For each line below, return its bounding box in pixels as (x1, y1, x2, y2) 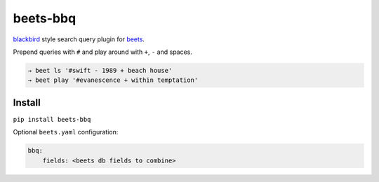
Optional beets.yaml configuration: (13, 128, 119, 136)
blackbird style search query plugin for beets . (13, 35, 145, 43)
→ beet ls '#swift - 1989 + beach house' (27, 66, 173, 74)
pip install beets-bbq (13, 115, 91, 123)
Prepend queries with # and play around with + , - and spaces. (13, 48, 193, 56)
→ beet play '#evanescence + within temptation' (27, 76, 199, 84)
